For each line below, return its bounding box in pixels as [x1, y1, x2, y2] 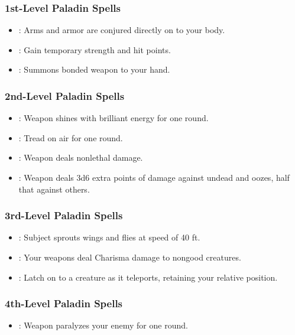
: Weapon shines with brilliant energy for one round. [18, 112, 209, 124]
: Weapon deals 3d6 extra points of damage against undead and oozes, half [18, 171, 290, 183]
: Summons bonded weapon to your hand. [18, 63, 170, 76]
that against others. [18, 183, 90, 195]
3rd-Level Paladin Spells [5, 208, 123, 223]
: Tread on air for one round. [18, 131, 123, 144]
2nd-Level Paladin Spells [5, 88, 125, 103]
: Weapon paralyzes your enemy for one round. [18, 319, 188, 331]
